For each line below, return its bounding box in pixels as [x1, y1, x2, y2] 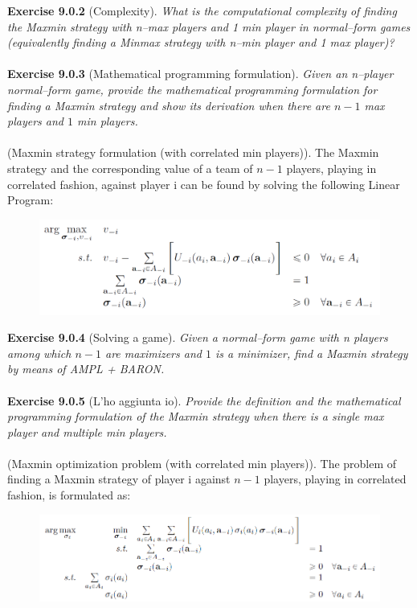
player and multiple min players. [7, 423, 167, 440]
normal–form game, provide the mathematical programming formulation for [7, 80, 378, 97]
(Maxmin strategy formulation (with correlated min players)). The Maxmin [7, 144, 379, 161]
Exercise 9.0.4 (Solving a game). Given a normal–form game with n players [7, 329, 388, 346]
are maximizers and [104, 344, 202, 361]
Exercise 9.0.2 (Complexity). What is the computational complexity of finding [7, 2, 397, 18]
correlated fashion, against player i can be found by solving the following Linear [7, 175, 400, 192]
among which [7, 344, 72, 361]
